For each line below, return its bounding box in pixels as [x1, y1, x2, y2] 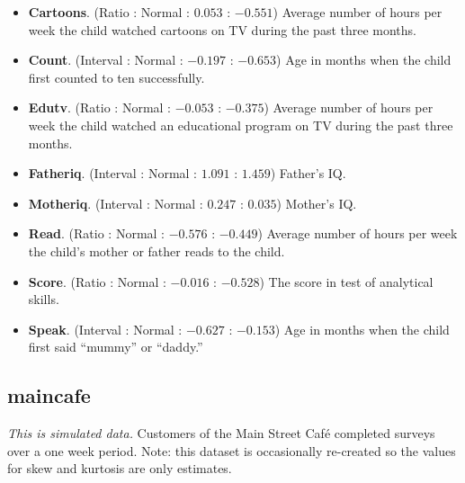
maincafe [7, 381, 91, 409]
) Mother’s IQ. [276, 193, 357, 212]
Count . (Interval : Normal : [28, 50, 183, 69]
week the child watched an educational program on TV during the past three [28, 115, 453, 134]
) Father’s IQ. [270, 164, 346, 183]
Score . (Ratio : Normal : [28, 272, 166, 291]
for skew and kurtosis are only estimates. [7, 459, 232, 478]
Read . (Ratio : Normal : [28, 224, 165, 243]
